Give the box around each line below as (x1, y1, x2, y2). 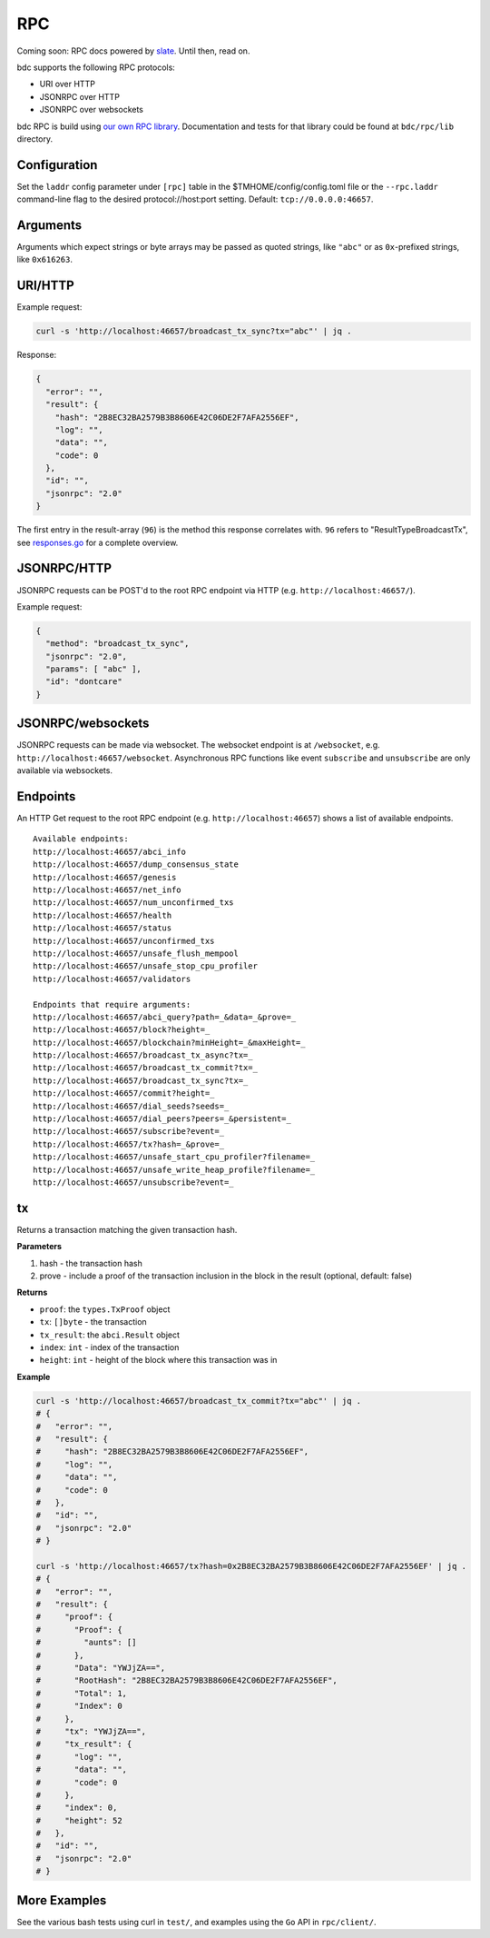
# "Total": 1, (35, 1688, 127, 1698)
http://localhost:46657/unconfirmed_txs (33, 936, 215, 946)
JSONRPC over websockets (39, 104, 144, 115)
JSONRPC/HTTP (16, 561, 113, 576)
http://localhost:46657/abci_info (33, 846, 186, 857)
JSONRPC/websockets (16, 716, 150, 731)
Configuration (16, 157, 98, 173)
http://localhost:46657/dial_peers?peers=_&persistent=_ (33, 1114, 292, 1124)
